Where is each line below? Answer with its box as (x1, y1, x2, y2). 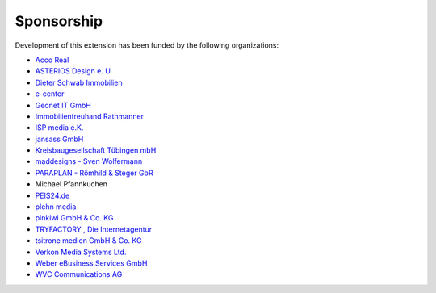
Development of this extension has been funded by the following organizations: (15, 40, 279, 50)
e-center (35, 89, 65, 98)
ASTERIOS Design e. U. (35, 66, 113, 76)
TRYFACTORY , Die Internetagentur (35, 224, 153, 234)
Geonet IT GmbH (35, 100, 92, 110)
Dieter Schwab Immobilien (35, 77, 123, 87)
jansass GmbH (35, 134, 84, 144)
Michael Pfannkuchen (35, 179, 108, 189)
